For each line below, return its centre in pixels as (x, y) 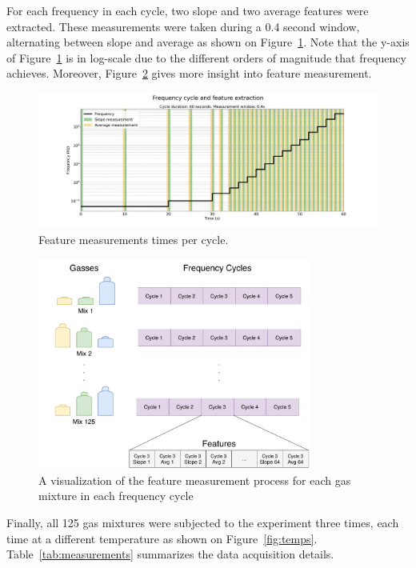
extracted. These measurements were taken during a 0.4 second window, (183, 26)
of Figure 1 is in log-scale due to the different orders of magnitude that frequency (206, 57)
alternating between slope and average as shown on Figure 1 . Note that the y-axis (208, 42)
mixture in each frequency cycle (116, 496)
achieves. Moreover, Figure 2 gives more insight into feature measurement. (189, 73)
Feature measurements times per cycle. (134, 239)
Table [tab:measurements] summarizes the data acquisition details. (170, 554)
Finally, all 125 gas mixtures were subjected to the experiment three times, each (203, 523)
